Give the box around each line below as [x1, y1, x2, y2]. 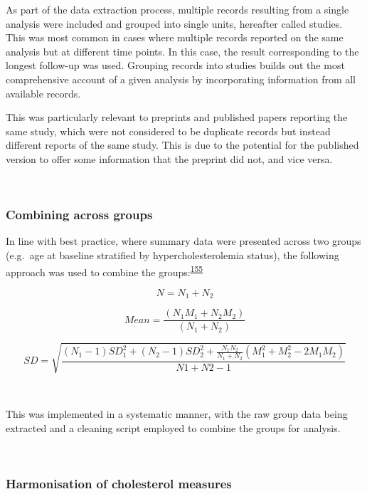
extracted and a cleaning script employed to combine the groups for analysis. [6, 421, 341, 436]
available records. [6, 85, 81, 100]
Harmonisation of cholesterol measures [6, 475, 232, 493]
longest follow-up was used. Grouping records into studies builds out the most [6, 58, 345, 73]
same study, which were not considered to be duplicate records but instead [6, 123, 331, 138]
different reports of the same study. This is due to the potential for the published [6, 137, 359, 152]
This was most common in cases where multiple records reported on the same [6, 30, 344, 45]
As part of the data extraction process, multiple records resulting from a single [6, 2, 349, 16]
